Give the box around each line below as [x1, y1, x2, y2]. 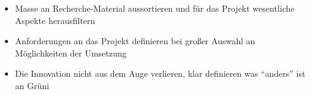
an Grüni [15, 79, 50, 92]
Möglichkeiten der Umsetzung [15, 46, 127, 59]
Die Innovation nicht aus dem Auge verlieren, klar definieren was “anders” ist [15, 67, 306, 80]
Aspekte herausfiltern [15, 14, 96, 26]
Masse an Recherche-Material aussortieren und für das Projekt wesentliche [15, 2, 295, 14]
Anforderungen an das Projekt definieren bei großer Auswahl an [15, 34, 255, 47]
